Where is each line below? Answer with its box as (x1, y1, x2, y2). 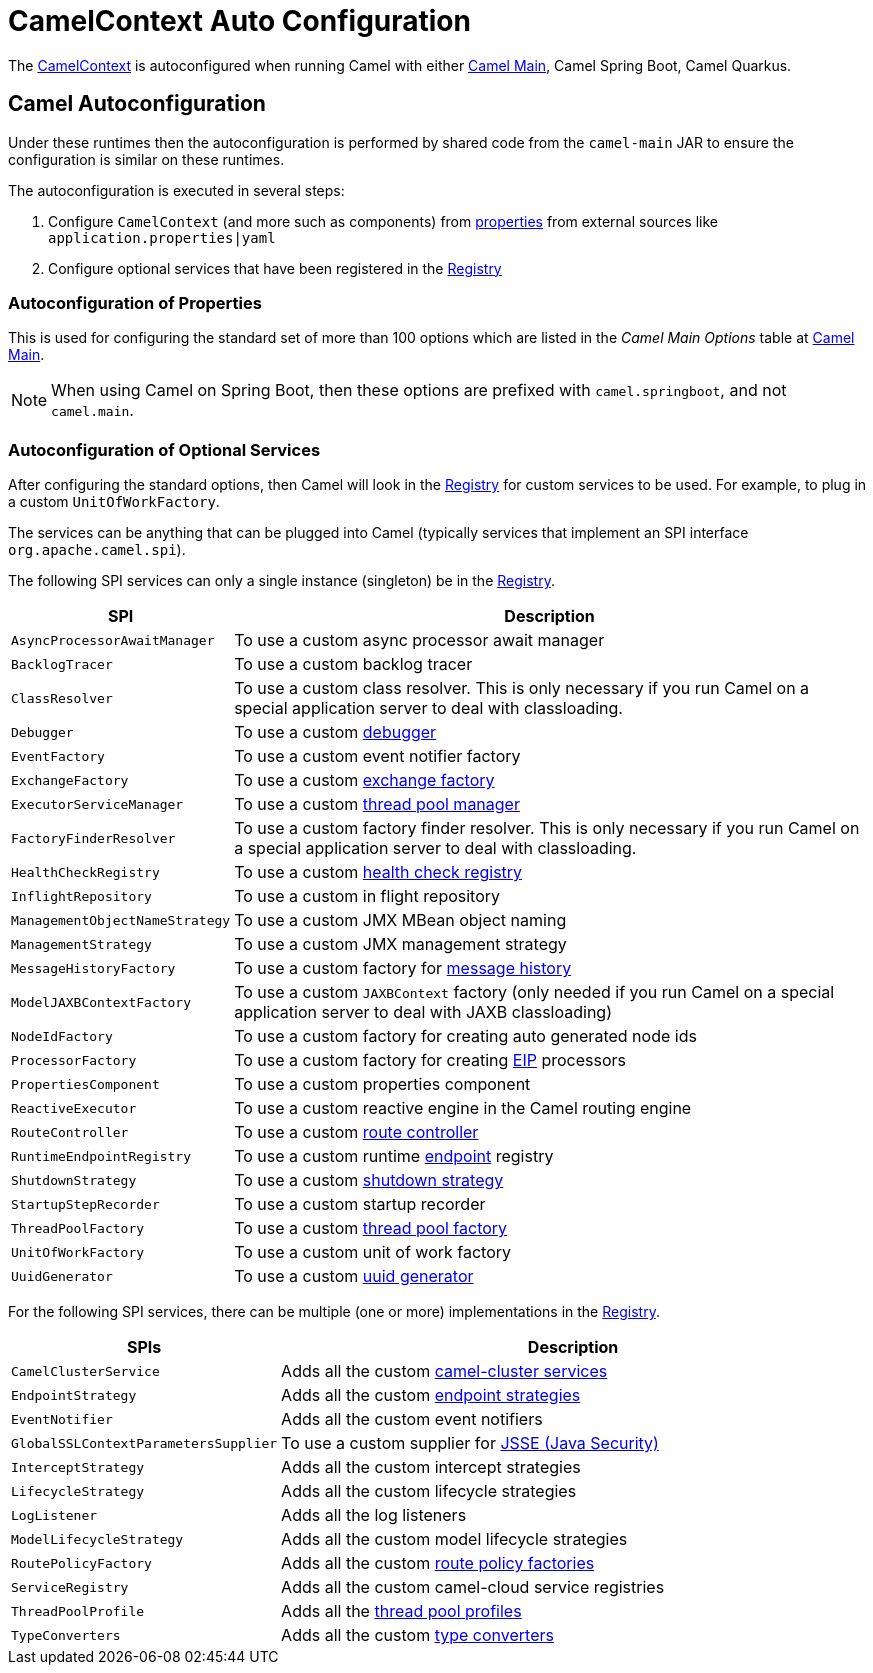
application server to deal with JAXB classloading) (234, 1002, 612, 1023)
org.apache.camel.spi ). (8, 541, 186, 559)
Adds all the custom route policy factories (281, 1553, 595, 1574)
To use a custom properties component (234, 1074, 531, 1095)
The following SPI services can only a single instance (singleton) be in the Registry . (8, 572, 555, 590)
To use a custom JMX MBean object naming (234, 910, 567, 931)
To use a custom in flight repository (234, 886, 501, 907)
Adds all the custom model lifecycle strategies (281, 1529, 628, 1550)
